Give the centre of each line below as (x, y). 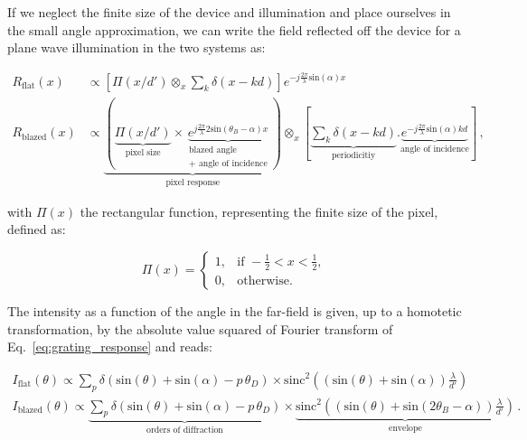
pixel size (143, 153)
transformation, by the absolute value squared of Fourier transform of (200, 328)
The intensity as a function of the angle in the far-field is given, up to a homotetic (235, 311)
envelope (405, 428)
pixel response (193, 183)
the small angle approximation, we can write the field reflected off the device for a (234, 29)
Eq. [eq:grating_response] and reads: (110, 346)
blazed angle (213, 150)
